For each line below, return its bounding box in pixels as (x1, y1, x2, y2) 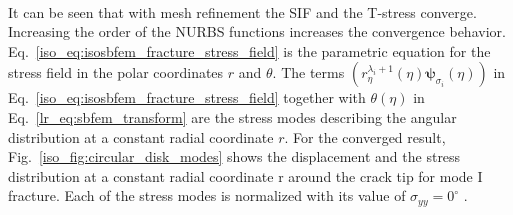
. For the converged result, (284, 126, 446, 147)
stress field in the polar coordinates (8, 62, 224, 83)
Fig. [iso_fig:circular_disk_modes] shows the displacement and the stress (8, 146, 461, 167)
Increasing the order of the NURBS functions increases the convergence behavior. (8, 21, 506, 42)
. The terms (272, 62, 345, 83)
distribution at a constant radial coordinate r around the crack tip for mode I (8, 165, 483, 186)
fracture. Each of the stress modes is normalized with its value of (8, 185, 406, 206)
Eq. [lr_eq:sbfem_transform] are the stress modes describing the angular (8, 106, 457, 127)
